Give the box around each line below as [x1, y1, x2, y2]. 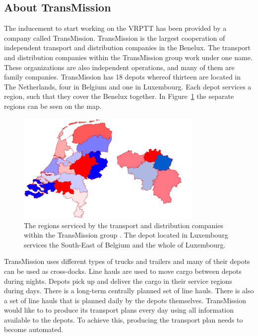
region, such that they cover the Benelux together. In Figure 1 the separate [4, 91, 234, 101]
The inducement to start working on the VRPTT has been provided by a [4, 23, 227, 33]
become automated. [4, 324, 64, 335]
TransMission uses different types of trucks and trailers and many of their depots [4, 256, 250, 266]
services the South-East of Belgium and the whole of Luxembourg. [24, 239, 226, 250]
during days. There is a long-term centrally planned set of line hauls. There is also [4, 285, 254, 296]
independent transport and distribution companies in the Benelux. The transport [4, 42, 251, 53]
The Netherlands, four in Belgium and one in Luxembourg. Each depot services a [4, 81, 252, 91]
